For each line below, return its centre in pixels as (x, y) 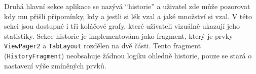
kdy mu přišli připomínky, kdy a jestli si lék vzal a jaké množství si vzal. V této (128, 16)
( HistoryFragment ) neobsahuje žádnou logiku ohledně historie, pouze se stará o (128, 56)
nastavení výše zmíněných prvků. (55, 65)
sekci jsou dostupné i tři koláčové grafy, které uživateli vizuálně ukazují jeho (122, 26)
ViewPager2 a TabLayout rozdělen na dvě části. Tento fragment (103, 46)
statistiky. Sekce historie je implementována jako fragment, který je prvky (119, 35)
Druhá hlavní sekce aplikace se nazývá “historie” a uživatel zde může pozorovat (127, 6)
